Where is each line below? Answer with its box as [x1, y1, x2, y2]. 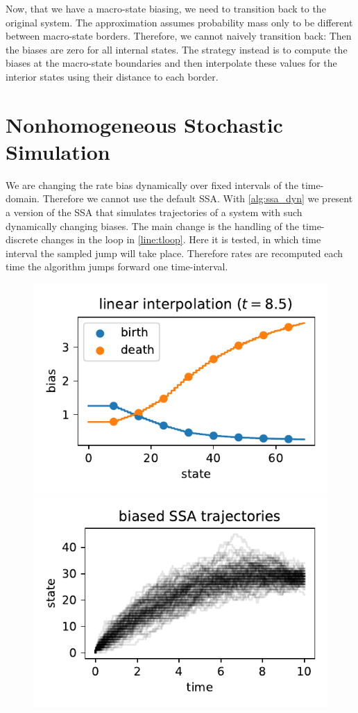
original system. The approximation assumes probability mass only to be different [6, 15, 353, 29]
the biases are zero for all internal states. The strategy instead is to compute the [6, 42, 348, 56]
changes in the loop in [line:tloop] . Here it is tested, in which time [41, 232, 321, 247]
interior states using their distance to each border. [6, 69, 219, 83]
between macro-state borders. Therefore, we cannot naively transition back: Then [6, 28, 352, 43]
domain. [6, 191, 40, 206]
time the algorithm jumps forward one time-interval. [6, 259, 228, 274]
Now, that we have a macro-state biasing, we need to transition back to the [6, 1, 326, 15]
